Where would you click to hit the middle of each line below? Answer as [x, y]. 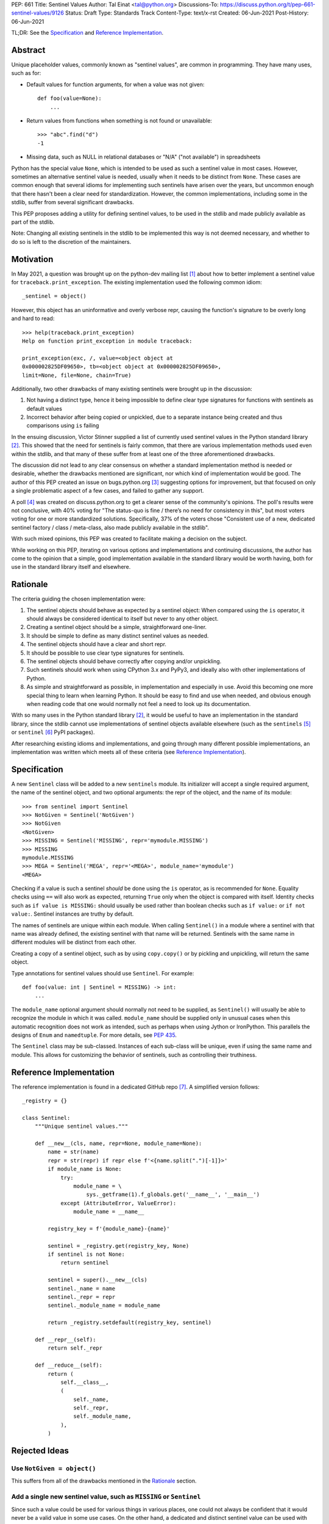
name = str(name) [74, 1152]
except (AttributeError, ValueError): [119, 1203]
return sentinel [85, 1263]
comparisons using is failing [63, 426]
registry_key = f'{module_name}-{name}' [109, 1229]
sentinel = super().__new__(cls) [97, 1280]
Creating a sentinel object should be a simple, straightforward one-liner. [117, 627]
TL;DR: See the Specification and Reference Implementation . [87, 33]
